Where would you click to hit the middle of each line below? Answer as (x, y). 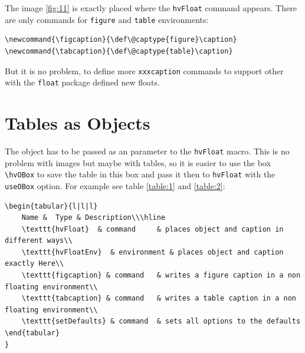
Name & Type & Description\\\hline (94, 218)
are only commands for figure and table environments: (107, 19)
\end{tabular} (32, 333)
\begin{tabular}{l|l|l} (51, 206)
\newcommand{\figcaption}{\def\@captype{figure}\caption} (121, 40)
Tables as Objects (78, 123)
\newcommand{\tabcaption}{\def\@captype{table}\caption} (119, 51)
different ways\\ (39, 241)
